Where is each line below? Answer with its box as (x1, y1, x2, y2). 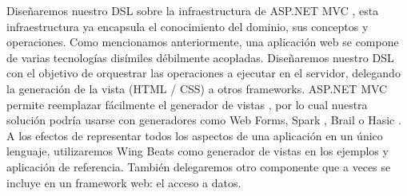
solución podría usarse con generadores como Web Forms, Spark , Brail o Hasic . (6, 112, 401, 128)
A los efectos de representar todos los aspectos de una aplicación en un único (6, 127, 383, 143)
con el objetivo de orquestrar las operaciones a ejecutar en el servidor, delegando (6, 65, 401, 81)
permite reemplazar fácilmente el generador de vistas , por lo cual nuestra (6, 96, 368, 112)
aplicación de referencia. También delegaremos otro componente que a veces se (6, 158, 391, 174)
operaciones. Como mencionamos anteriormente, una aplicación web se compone (6, 33, 399, 50)
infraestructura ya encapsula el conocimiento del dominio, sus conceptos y (6, 18, 369, 34)
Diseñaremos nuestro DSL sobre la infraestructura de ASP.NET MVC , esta (6, 2, 379, 18)
